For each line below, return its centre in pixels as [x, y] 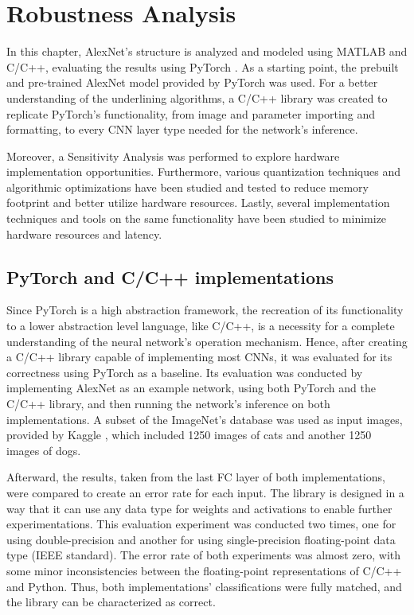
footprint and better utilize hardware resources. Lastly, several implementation [198, 202]
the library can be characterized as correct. [111, 602]
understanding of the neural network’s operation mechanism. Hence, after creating [207, 341]
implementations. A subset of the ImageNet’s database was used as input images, [205, 419]
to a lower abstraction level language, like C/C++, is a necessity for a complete [201, 326]
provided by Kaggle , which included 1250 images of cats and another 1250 [189, 435]
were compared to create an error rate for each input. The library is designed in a [205, 492]
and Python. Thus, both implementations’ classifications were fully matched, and [204, 586]
